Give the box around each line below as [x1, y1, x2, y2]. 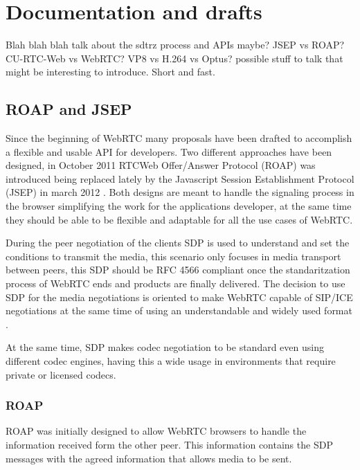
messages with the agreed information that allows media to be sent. [6, 451, 292, 465]
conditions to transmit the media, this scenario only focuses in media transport [6, 248, 341, 263]
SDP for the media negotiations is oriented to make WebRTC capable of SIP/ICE [6, 289, 353, 304]
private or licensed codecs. [6, 367, 116, 381]
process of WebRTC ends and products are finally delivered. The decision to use [6, 276, 345, 291]
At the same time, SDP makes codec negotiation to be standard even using [6, 340, 324, 354]
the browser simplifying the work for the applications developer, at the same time [6, 199, 352, 213]
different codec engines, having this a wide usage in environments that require [6, 354, 336, 368]
